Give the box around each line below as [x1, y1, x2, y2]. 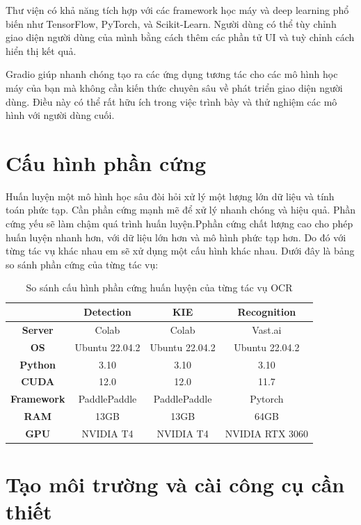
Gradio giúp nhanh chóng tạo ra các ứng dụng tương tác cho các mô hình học [6, 67, 338, 81]
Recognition [237, 305, 296, 319]
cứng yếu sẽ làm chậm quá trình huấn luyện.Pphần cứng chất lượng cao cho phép [6, 216, 353, 231]
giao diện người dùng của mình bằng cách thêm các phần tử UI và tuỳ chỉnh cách [6, 30, 355, 45]
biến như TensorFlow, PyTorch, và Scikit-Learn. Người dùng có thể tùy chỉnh [6, 16, 337, 31]
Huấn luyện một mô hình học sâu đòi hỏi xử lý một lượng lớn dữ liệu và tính [6, 188, 335, 203]
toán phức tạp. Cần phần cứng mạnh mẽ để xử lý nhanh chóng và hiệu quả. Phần [6, 202, 356, 217]
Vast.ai [252, 322, 282, 337]
